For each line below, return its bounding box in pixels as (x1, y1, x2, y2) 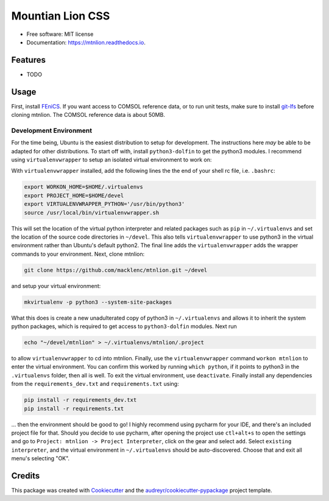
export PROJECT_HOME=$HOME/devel (24, 192, 124, 199)
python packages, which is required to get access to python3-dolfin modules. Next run (11, 323, 237, 330)
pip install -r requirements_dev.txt (24, 396, 137, 404)
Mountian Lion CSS (11, 9, 110, 23)
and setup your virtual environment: (11, 282, 101, 289)
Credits (11, 471, 40, 481)
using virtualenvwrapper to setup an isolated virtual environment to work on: (11, 156, 212, 164)
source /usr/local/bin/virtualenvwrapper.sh (24, 209, 160, 216)
